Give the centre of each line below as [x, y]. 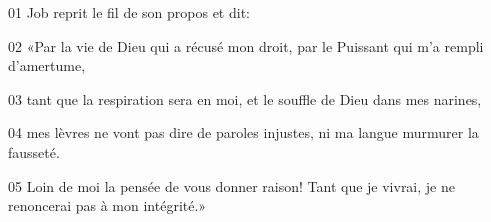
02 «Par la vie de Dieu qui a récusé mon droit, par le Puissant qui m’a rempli [246, 45]
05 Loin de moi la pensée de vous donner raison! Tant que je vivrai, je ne [231, 185]
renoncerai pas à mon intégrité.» [107, 205]
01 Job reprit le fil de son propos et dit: [129, 12]
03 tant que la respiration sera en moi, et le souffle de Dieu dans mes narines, [245, 98]
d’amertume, [47, 65]
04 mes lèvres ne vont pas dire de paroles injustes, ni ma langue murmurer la [243, 132]
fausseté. [34, 151]
